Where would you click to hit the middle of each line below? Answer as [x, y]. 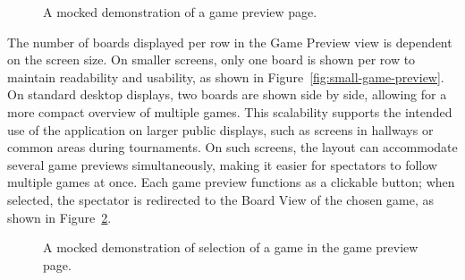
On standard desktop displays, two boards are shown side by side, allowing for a [227, 94]
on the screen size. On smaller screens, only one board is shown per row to [211, 59]
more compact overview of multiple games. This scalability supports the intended [230, 111]
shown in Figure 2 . [59, 217]
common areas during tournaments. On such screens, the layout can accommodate [232, 147]
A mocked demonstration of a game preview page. [180, 12]
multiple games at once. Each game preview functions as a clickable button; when [231, 182]
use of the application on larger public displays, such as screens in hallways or [220, 129]
